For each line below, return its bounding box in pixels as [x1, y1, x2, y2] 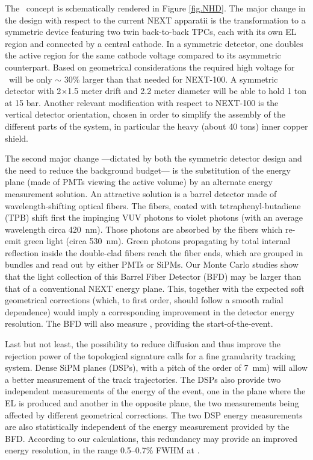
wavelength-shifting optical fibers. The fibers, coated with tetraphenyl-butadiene [5, 199, 301, 212]
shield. [5, 131, 28, 144]
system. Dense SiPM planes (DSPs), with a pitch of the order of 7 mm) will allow [5, 361, 308, 374]
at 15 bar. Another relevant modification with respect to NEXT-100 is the [5, 96, 279, 109]
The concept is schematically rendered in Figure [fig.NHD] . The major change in [5, 2, 306, 14]
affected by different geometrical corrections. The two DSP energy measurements [5, 408, 303, 421]
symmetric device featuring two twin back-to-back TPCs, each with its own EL [5, 25, 297, 38]
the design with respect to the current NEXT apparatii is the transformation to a [5, 13, 306, 26]
